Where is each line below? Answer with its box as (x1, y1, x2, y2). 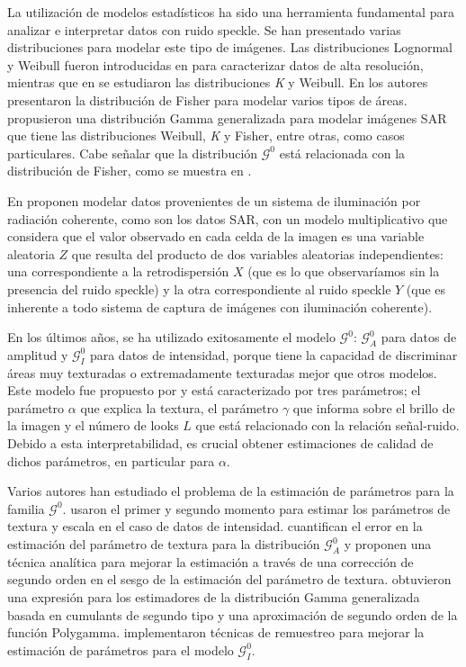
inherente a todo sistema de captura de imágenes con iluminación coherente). (7, 297, 433, 316)
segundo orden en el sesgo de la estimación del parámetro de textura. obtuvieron (7, 570, 452, 589)
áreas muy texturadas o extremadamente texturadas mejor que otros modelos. (7, 363, 437, 382)
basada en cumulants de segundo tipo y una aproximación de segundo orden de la (7, 605, 458, 624)
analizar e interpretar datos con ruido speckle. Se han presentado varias (7, 20, 401, 39)
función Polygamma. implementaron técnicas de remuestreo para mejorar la (7, 623, 425, 642)
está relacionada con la (279, 143, 406, 162)
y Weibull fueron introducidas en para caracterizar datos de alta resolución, (7, 55, 424, 74)
